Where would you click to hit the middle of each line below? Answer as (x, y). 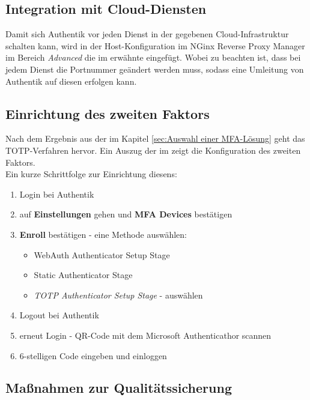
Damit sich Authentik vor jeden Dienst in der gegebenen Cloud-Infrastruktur (147, 34)
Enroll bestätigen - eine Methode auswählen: (103, 234)
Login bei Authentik (57, 194)
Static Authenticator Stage (83, 275)
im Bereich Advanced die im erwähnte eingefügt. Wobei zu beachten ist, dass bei (153, 57)
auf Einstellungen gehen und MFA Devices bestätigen (126, 214)
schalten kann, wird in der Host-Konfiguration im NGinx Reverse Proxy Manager (155, 45)
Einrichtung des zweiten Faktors (108, 113)
